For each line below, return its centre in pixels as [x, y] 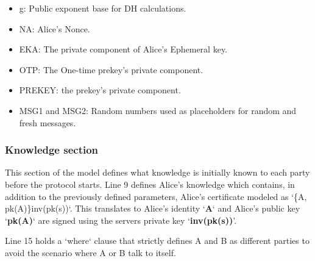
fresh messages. [48, 122]
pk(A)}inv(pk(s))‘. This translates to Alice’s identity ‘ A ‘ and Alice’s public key [153, 208]
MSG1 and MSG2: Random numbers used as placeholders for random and [158, 110]
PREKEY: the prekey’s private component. [100, 90]
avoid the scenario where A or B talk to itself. [90, 252]
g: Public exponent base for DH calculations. [103, 8]
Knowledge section [52, 150]
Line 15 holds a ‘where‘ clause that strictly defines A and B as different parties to [157, 241]
